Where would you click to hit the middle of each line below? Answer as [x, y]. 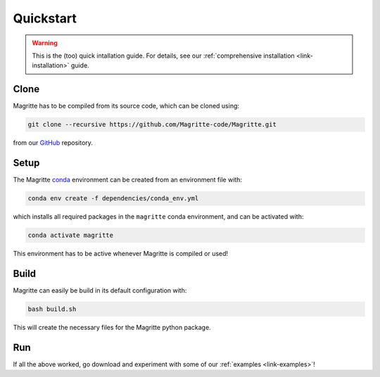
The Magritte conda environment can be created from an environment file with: [128, 180]
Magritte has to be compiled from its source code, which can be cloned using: [126, 106]
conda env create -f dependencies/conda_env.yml [113, 198]
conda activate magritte [71, 235]
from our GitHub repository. [53, 143]
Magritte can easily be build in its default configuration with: [100, 290]
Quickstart [45, 18]
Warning [45, 43]
